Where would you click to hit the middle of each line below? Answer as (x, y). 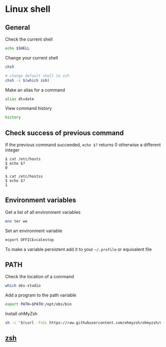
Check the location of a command (40, 277)
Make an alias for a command (35, 90)
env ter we (16, 221)
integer (12, 150)
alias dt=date (20, 99)
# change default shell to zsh (37, 76)
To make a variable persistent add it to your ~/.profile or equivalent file (79, 249)
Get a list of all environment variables (43, 212)
